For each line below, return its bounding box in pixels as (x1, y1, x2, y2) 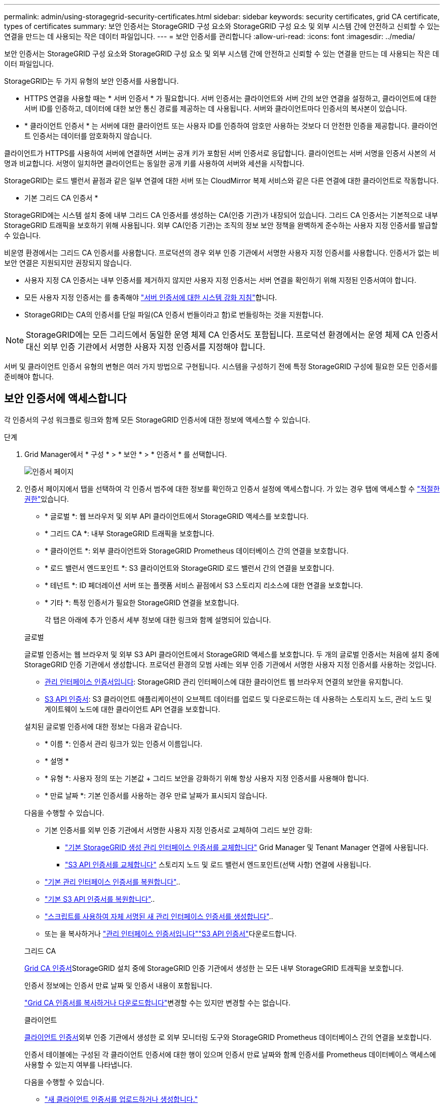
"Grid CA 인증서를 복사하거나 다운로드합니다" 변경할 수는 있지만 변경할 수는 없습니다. (24, 998, 290, 1007)
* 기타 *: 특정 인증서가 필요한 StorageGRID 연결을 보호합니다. (45, 598, 239, 607)
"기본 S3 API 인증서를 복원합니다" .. (45, 894, 155, 903)
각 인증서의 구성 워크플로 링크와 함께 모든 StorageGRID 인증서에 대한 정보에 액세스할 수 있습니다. (4, 415, 310, 424)
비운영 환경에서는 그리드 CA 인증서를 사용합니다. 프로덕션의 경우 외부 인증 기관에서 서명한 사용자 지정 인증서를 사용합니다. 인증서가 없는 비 (4, 248, 439, 257)
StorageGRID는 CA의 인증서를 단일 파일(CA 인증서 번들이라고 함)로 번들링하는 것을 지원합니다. (24, 310, 324, 319)
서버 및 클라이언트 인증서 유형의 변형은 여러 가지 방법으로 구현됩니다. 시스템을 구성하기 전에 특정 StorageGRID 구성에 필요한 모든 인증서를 (4, 362, 438, 371)
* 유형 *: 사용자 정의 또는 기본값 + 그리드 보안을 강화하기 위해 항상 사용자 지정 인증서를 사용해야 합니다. (45, 773, 369, 783)
